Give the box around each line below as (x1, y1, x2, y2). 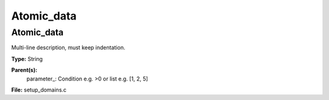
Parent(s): (11, 66, 38, 74)
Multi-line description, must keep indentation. (11, 44, 126, 51)
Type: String (11, 55, 43, 62)
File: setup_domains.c (11, 86, 67, 93)
